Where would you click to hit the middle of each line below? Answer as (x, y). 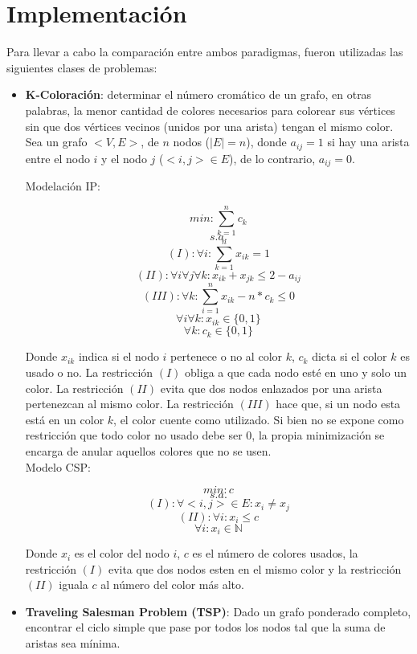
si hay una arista (368, 142)
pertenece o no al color (227, 356)
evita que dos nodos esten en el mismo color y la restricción (255, 568)
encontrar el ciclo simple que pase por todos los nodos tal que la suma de (205, 627)
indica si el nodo (119, 356)
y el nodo (124, 158)
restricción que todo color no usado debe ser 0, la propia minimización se (205, 435)
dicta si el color (350, 356)
